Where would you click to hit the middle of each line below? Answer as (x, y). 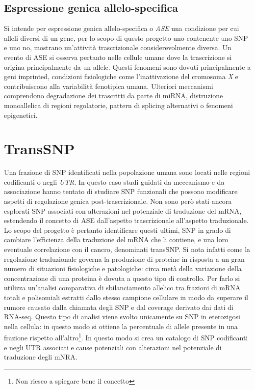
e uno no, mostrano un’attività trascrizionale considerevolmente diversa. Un (118, 47)
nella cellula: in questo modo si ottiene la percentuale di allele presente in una (121, 326)
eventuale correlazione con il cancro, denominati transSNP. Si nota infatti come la (127, 249)
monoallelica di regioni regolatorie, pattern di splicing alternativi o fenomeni (118, 105)
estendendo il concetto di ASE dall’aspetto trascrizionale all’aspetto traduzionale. (126, 220)
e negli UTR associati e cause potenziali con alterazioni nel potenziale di (113, 347)
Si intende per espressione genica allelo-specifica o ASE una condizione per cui (122, 28)
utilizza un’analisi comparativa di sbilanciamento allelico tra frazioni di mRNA (122, 288)
